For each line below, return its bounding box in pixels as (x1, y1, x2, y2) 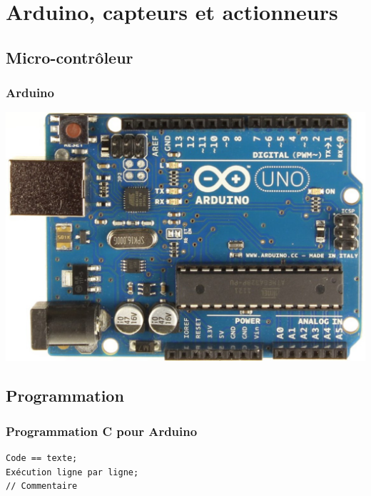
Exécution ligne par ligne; (6, 467, 139, 477)
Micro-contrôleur (6, 46, 133, 68)
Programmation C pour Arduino (6, 422, 198, 440)
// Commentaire (6, 481, 78, 492)
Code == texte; (6, 452, 78, 463)
